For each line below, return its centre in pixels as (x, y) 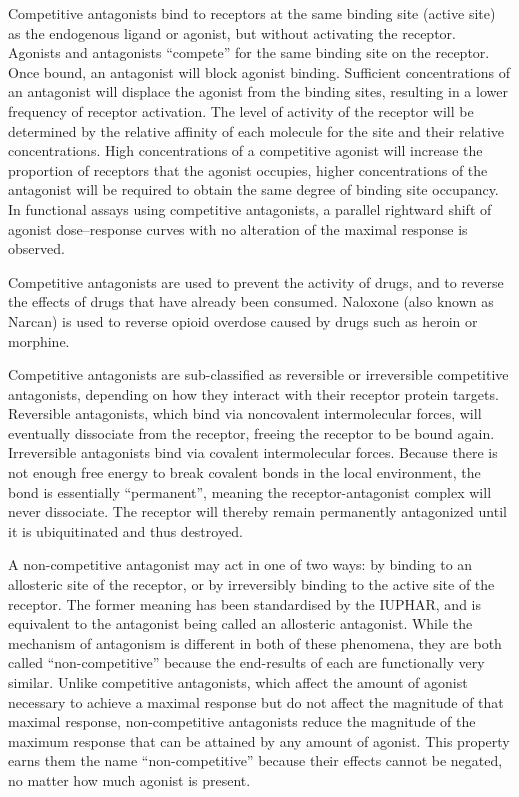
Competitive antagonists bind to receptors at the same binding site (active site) (252, 13)
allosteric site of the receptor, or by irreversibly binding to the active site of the (251, 584)
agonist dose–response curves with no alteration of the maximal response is (238, 228)
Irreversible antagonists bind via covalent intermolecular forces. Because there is (253, 452)
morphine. (39, 340)
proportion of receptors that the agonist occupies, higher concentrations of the (248, 169)
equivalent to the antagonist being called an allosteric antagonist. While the (240, 623)
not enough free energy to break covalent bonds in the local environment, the (244, 472)
